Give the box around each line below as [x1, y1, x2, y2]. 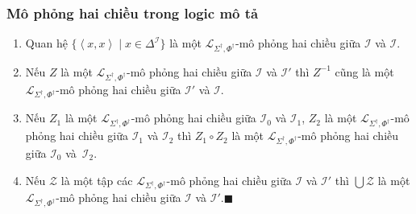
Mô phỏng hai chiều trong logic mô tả [6, 2, 259, 23]
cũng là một [335, 63, 394, 80]
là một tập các [60, 171, 133, 188]
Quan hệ [25, 35, 68, 51]
